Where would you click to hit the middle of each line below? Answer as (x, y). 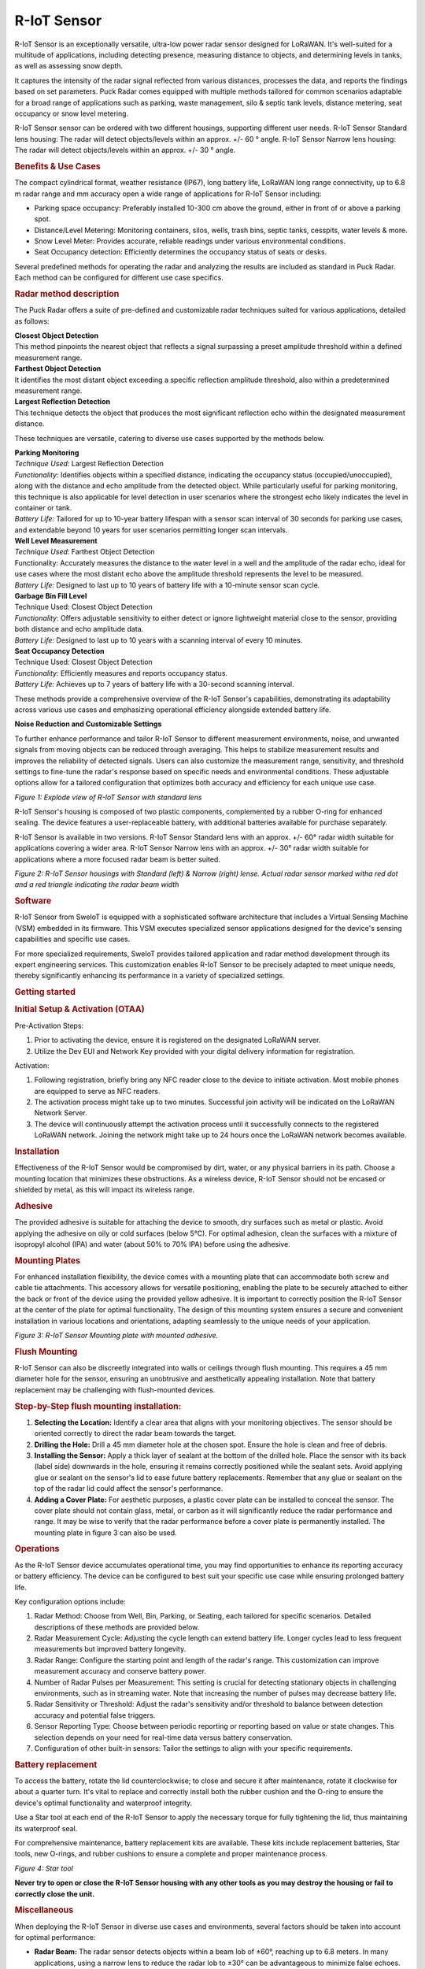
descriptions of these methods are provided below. (117, 1627)
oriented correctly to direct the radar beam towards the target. (135, 1433)
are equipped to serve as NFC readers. (97, 1091)
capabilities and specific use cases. (72, 939)
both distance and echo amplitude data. (79, 629)
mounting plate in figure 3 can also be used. (105, 1533)
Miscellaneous (44, 1910)
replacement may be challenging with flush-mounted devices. (115, 1389)
